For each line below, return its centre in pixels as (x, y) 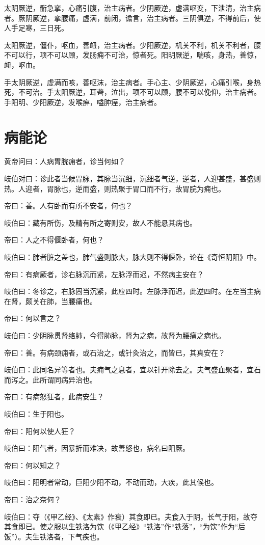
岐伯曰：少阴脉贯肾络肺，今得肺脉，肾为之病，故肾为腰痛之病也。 (115, 335)
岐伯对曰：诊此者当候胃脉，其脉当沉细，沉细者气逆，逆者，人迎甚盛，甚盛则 (132, 179)
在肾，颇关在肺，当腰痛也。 (50, 301)
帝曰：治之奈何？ (33, 499)
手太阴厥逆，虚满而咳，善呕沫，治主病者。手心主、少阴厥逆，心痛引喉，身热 (132, 82)
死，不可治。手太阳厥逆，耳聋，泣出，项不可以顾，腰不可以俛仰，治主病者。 (132, 92)
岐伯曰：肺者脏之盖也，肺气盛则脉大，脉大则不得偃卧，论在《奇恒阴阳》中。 (132, 257)
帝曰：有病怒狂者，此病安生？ (54, 397)
